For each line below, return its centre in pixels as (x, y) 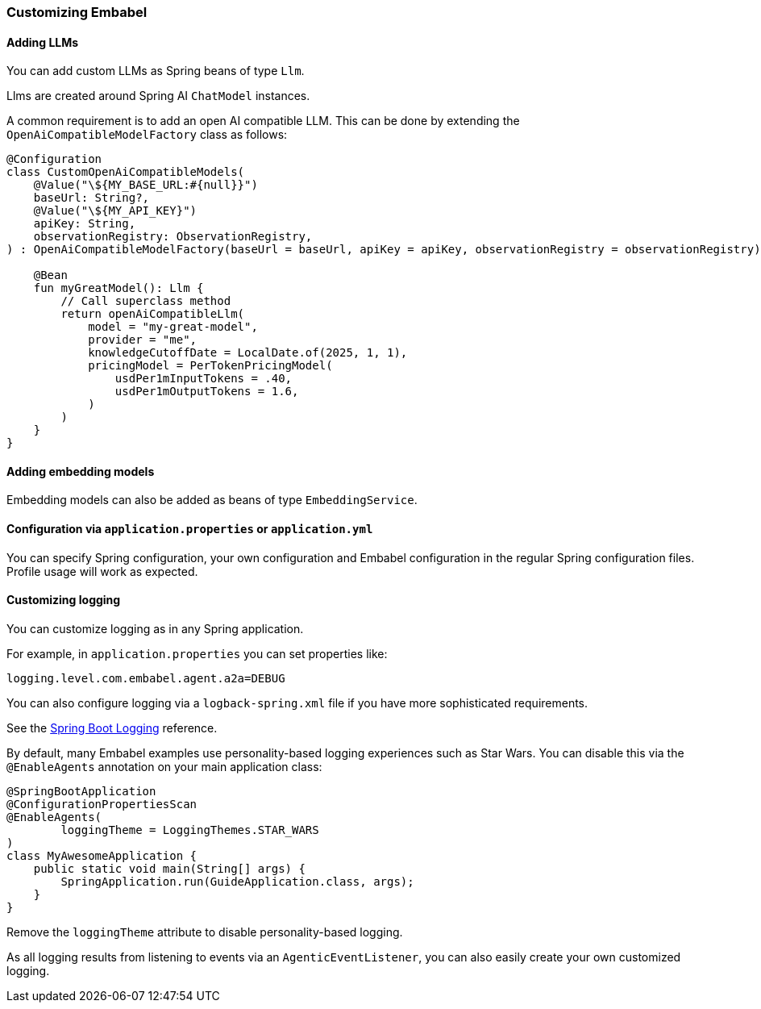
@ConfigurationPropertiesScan (102, 804)
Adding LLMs (43, 42)
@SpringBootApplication (81, 791)
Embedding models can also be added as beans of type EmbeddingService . (212, 500)
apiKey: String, (85, 224)
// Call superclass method (146, 301)
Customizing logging (64, 600)
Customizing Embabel (77, 12)
